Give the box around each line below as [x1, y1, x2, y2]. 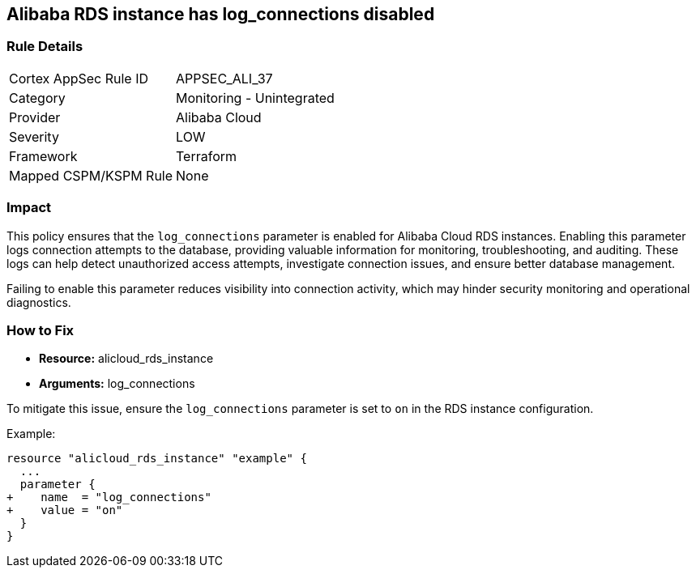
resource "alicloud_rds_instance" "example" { [6, 452, 307, 466]
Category [9, 89, 66, 106]
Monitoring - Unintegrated [176, 89, 335, 106]
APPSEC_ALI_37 [176, 70, 273, 87]
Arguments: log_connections [39, 376, 195, 391]
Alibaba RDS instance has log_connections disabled [6, 4, 435, 24]
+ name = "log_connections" [6, 491, 211, 504]
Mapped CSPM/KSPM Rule [9, 167, 173, 184]
